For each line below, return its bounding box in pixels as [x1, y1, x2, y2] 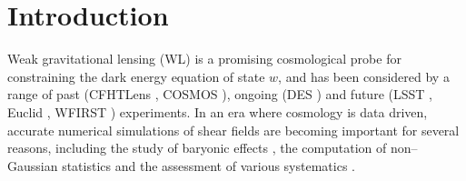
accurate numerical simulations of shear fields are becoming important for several [7, 120, 460, 139]
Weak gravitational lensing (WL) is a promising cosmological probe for [7, 49, 402, 68]
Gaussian [7, 156, 58, 175]
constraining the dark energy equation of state [7, 66, 265, 85]
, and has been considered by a [278, 66, 450, 85]
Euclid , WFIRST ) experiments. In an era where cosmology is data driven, [7, 102, 428, 121]
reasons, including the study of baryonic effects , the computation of [7, 138, 387, 157]
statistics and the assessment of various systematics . [62, 156, 355, 175]
